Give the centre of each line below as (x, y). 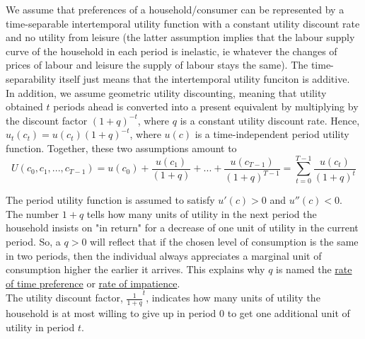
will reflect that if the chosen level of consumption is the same (224, 242)
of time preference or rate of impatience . (93, 283)
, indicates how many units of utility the (233, 298)
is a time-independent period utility (272, 134)
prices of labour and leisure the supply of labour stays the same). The (157, 65)
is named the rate (314, 269)
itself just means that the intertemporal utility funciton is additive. (204, 78)
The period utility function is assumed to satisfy (110, 200)
